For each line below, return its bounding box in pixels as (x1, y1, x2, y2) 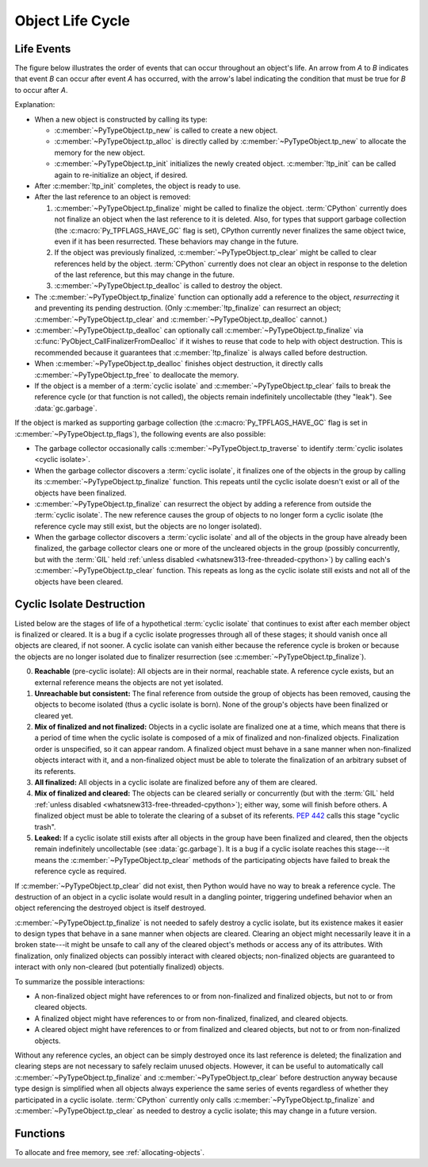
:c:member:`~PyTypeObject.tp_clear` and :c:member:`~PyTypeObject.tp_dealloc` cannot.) (34, 314, 328, 324)
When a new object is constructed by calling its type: (34, 114, 208, 124)
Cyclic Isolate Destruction (14, 598, 146, 611)
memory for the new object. (54, 148, 146, 157)
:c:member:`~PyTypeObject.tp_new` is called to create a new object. (54, 125, 278, 135)
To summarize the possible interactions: (14, 976, 146, 986)
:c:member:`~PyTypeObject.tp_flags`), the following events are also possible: (14, 429, 266, 438)
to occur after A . (14, 85, 68, 94)
